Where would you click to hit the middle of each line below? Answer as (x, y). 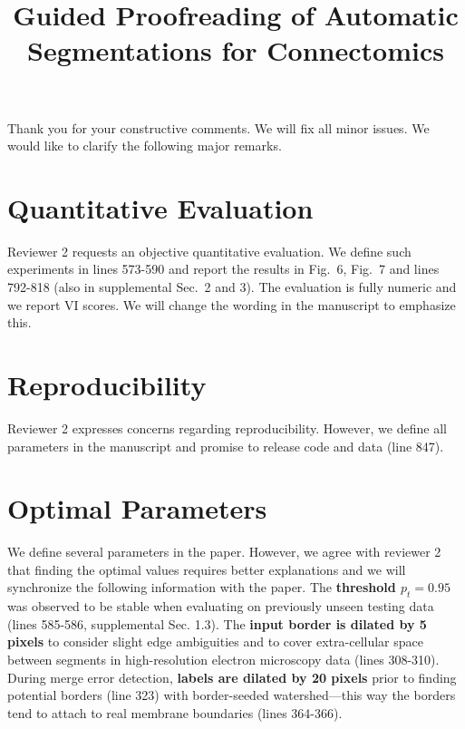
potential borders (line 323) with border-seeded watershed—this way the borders (232, 695)
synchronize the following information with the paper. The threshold (202, 587)
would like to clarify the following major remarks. (145, 146)
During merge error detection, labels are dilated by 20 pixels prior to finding (232, 677)
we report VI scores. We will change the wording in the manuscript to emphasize (232, 304)
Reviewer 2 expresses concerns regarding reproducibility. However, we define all (227, 428)
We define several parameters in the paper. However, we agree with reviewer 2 (224, 552)
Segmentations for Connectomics (236, 50)
